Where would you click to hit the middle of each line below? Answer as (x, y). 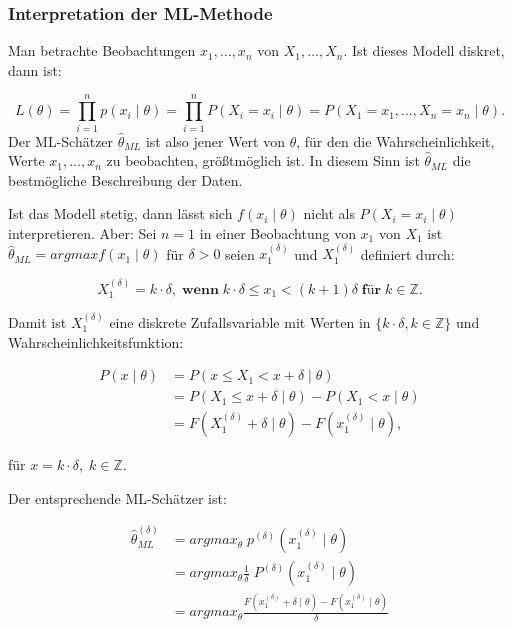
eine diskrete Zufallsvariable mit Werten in (240, 321)
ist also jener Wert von (215, 140)
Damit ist (37, 321)
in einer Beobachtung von (277, 232)
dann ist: (35, 69)
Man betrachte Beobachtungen (102, 50)
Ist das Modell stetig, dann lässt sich (120, 213)
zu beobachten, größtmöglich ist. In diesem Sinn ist (263, 160)
